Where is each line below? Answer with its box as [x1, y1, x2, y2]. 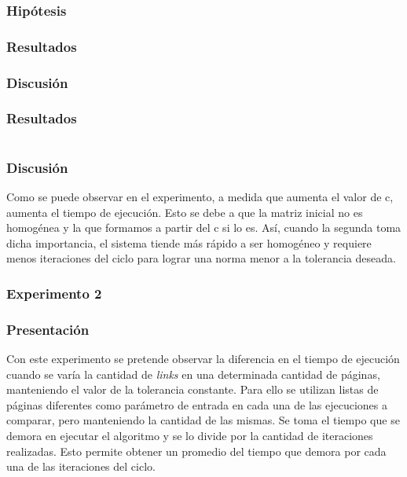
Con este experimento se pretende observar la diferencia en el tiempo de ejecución [6, 350, 400, 366]
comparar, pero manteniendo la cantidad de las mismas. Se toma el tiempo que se [6, 412, 400, 428]
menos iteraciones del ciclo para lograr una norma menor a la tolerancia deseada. [6, 250, 396, 266]
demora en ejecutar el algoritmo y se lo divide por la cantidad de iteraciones [6, 427, 373, 443]
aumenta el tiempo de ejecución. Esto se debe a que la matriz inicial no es [6, 204, 363, 220]
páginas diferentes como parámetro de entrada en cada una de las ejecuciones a [6, 396, 387, 413]
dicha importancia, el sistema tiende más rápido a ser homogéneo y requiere [6, 234, 372, 251]
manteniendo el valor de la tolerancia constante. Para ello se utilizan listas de [6, 381, 379, 398]
